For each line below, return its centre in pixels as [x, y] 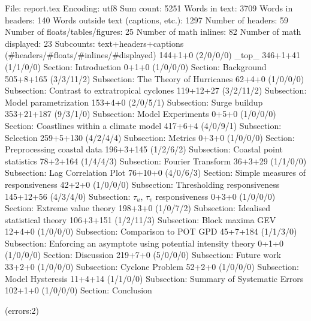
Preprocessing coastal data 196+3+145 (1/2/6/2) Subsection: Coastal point [144, 149]
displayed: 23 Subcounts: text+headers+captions [94, 43]
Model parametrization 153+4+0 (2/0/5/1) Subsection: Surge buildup [134, 102]
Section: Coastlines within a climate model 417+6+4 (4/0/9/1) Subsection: [143, 125]
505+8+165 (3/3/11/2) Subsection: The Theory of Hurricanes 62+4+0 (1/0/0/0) [155, 78]
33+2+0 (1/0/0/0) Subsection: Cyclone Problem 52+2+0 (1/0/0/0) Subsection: [152, 267]
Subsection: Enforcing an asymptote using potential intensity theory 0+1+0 [144, 243]
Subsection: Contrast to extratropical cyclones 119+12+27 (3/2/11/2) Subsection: [156, 90]
